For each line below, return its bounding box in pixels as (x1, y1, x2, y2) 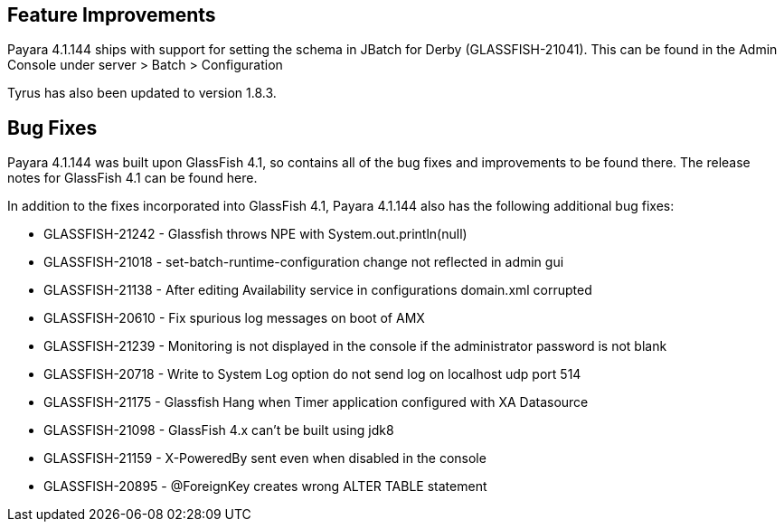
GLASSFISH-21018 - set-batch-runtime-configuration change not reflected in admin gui (43, 254, 564, 270)
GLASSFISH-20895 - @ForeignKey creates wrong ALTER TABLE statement (43, 478, 487, 495)
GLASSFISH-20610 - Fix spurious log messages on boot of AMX (43, 310, 425, 326)
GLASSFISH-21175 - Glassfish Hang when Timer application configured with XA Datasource (43, 394, 589, 411)
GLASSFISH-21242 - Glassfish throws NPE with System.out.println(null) (43, 226, 468, 242)
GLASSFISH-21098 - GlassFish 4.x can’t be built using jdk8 (43, 422, 394, 439)
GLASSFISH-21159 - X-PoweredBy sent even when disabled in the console (43, 450, 486, 467)
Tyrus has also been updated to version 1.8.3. (7, 85, 277, 101)
